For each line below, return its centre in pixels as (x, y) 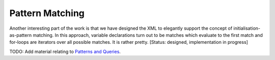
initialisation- (247, 28)
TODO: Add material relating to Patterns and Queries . (65, 51)
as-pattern (21, 35)
